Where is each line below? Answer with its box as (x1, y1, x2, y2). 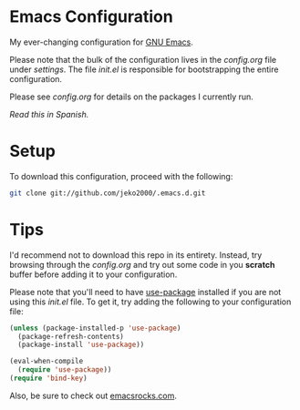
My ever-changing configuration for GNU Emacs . (9, 36, 194, 47)
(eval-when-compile (9, 357, 84, 366)
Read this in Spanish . (9, 108, 89, 119)
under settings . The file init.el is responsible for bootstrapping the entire (9, 64, 279, 75)
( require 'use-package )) (17, 365, 112, 374)
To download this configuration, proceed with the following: (9, 170, 233, 181)
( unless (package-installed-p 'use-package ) (9, 323, 181, 333)
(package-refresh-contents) (17, 332, 125, 341)
